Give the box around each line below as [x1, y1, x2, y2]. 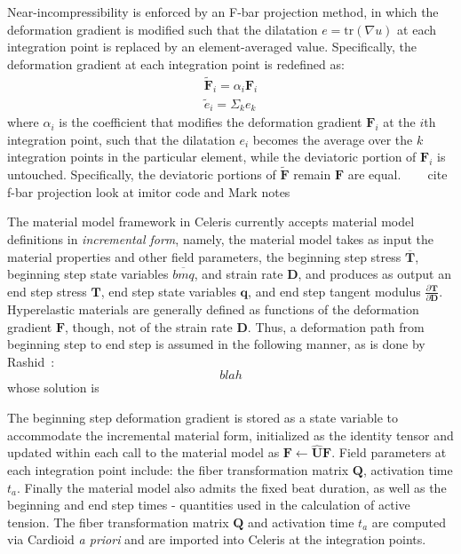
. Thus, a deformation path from [247, 317, 425, 336]
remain [293, 165, 331, 184]
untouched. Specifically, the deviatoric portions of [7, 165, 276, 184]
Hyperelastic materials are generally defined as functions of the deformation [7, 300, 419, 318]
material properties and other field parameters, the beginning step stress [7, 247, 401, 265]
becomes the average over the [252, 130, 413, 148]
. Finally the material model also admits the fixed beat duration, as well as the [17, 478, 447, 496]
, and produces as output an [298, 265, 451, 283]
